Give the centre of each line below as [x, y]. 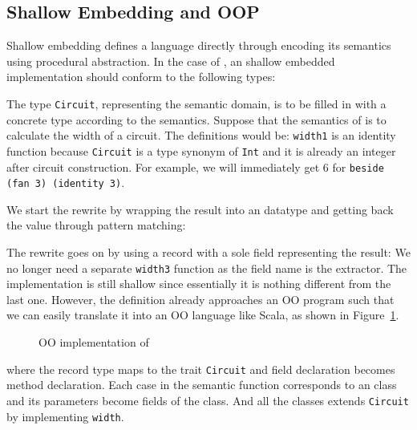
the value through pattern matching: [96, 225]
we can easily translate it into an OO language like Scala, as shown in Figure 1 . [203, 315]
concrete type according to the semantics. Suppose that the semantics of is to [196, 119]
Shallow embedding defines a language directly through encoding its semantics [199, 45]
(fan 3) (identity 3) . [66, 183]
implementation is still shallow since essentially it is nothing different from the [199, 284]
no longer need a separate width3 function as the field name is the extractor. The [207, 268]
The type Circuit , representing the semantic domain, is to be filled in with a [196, 103]
